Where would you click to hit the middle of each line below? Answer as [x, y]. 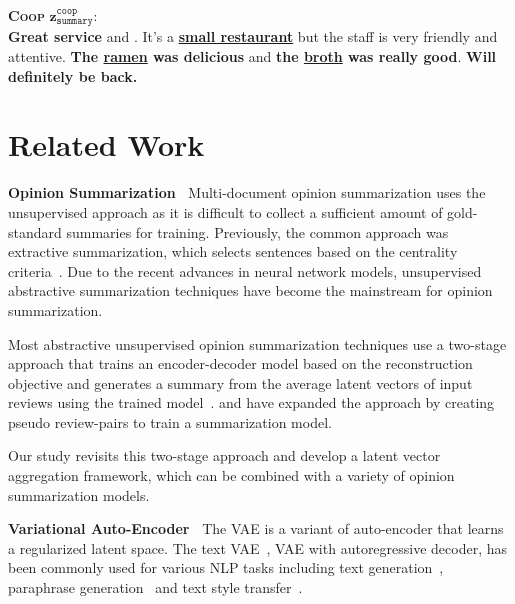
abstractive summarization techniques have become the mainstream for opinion [250, 290]
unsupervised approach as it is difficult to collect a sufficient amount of [225, 211]
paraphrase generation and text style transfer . [155, 587]
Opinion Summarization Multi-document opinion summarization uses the [247, 192]
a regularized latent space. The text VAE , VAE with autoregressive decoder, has [258, 547]
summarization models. [79, 494]
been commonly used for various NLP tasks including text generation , [226, 567]
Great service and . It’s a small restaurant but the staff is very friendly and [253, 36]
